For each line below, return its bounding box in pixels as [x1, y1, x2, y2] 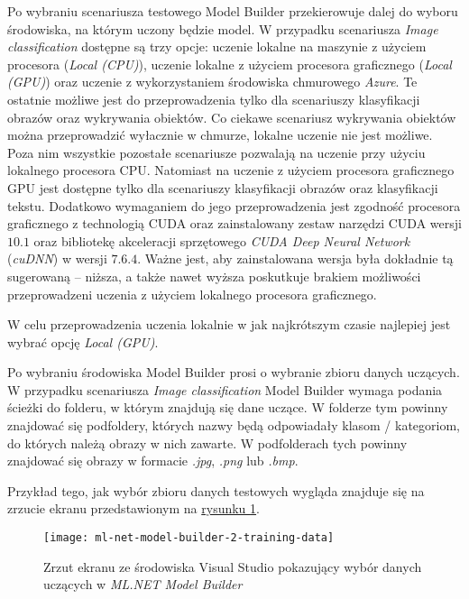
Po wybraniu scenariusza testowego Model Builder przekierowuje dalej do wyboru [7, 2, 458, 20]
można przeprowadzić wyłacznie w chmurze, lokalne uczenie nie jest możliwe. [7, 125, 433, 144]
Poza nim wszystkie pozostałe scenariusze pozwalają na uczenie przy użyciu [7, 143, 426, 161]
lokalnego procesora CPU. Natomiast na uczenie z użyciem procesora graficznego [7, 161, 455, 180]
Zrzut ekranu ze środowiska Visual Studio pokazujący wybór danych [43, 557, 422, 576]
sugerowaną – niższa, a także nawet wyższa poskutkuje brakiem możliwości [7, 266, 421, 285]
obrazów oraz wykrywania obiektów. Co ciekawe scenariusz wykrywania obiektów [7, 107, 456, 126]
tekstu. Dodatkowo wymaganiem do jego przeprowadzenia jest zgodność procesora [7, 196, 461, 215]
